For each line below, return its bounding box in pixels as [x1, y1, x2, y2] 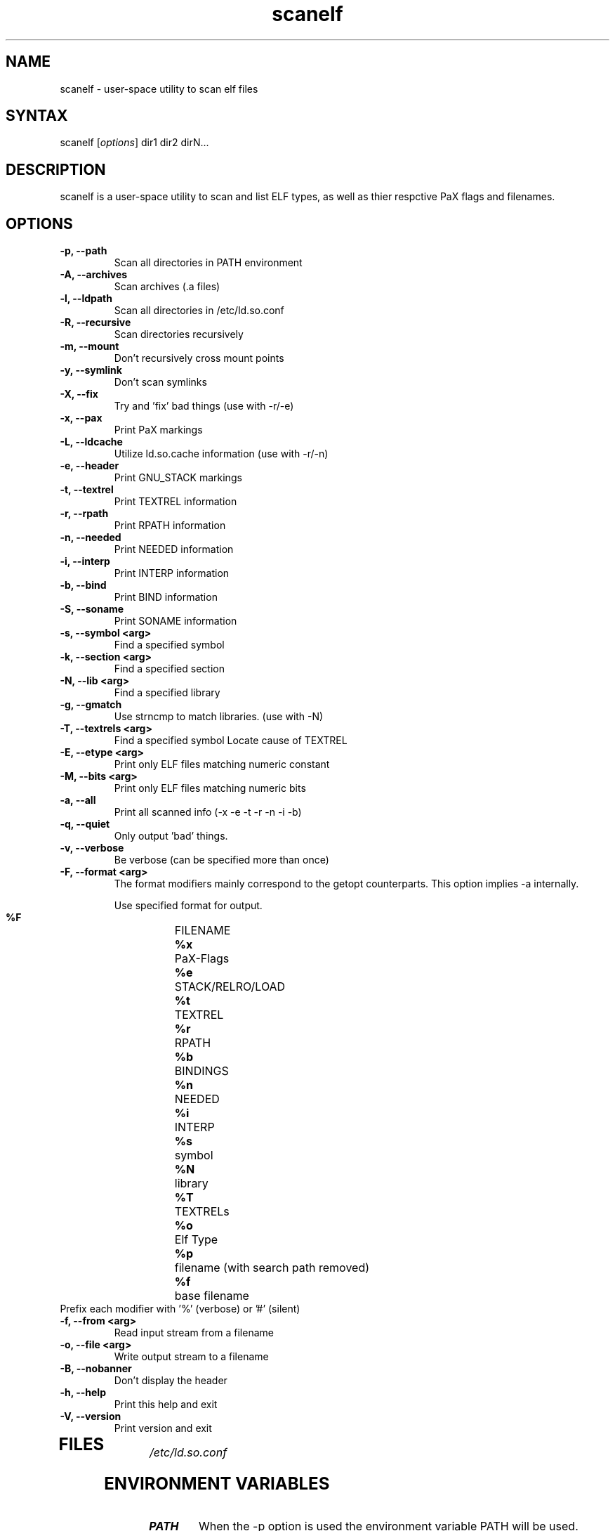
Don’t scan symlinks [114, 376, 207, 389]
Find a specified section [114, 663, 225, 675]
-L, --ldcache [60, 436, 123, 448]
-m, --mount [60, 340, 119, 353]
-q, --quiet [60, 818, 110, 830]
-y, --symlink [60, 364, 122, 377]
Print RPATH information [114, 519, 226, 532]
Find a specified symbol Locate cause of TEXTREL [114, 734, 348, 747]
